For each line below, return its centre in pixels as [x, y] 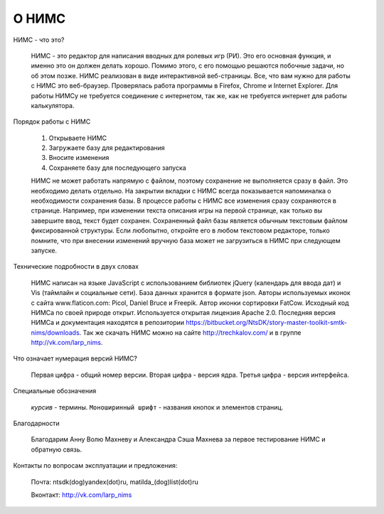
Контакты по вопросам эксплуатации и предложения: [95, 466]
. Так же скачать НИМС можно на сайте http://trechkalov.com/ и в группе [190, 332]
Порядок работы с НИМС [52, 122]
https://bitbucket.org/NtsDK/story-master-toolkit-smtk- [267, 323]
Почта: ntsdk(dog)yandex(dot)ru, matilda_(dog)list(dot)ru [115, 482]
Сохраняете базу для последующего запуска [117, 168]
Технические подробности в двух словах [76, 267]
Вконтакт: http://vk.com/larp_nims [81, 495]
